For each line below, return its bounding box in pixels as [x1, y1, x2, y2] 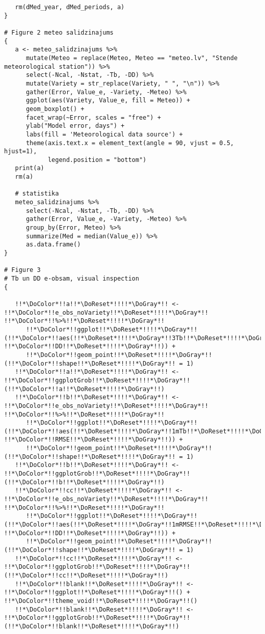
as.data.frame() [25, 241, 81, 249]
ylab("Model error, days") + [25, 122, 125, 130]
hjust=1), [4, 148, 37, 155]
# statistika [15, 190, 59, 198]
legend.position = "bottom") [47, 156, 147, 163]
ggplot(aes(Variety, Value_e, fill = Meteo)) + [25, 97, 191, 104]
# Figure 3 [4, 266, 41, 274]
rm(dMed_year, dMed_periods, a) [15, 4, 125, 11]
